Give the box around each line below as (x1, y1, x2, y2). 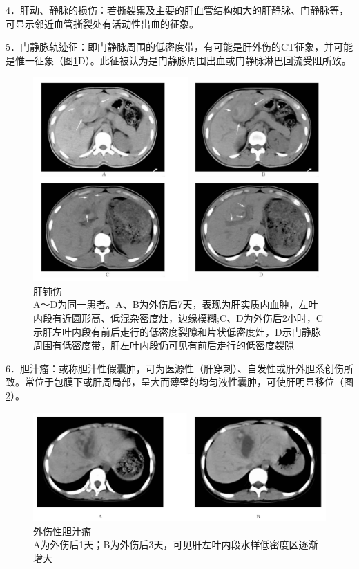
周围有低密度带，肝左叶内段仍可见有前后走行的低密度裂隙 (33, 338, 294, 352)
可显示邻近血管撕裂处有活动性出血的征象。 (6, 16, 199, 30)
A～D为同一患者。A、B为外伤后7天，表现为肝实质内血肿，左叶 (33, 297, 318, 311)
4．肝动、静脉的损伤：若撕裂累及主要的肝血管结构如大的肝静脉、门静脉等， (6, 3, 349, 17)
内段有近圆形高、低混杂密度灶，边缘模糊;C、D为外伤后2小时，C (33, 310, 323, 325)
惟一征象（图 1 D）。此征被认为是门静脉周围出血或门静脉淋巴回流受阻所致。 (14, 53, 351, 67)
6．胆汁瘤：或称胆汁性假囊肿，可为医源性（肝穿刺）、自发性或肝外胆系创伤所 (6, 361, 353, 375)
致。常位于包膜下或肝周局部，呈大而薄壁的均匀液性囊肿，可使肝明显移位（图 (6, 374, 353, 389)
